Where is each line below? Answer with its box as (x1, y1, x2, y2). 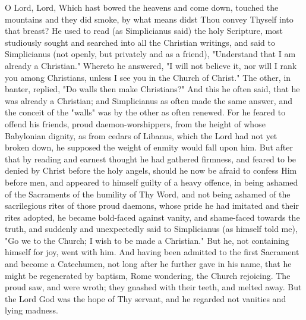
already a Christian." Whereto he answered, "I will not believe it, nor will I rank (5, 59, 297, 71)
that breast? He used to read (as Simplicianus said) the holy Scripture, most (5, 24, 283, 37)
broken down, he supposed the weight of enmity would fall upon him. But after (5, 141, 294, 153)
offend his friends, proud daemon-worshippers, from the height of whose (5, 117, 266, 130)
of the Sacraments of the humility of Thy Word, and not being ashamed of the (5, 187, 291, 200)
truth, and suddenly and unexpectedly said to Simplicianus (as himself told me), (5, 222, 298, 235)
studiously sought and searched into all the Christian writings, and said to (5, 36, 275, 48)
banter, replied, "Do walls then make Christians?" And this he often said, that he (5, 83, 300, 95)
